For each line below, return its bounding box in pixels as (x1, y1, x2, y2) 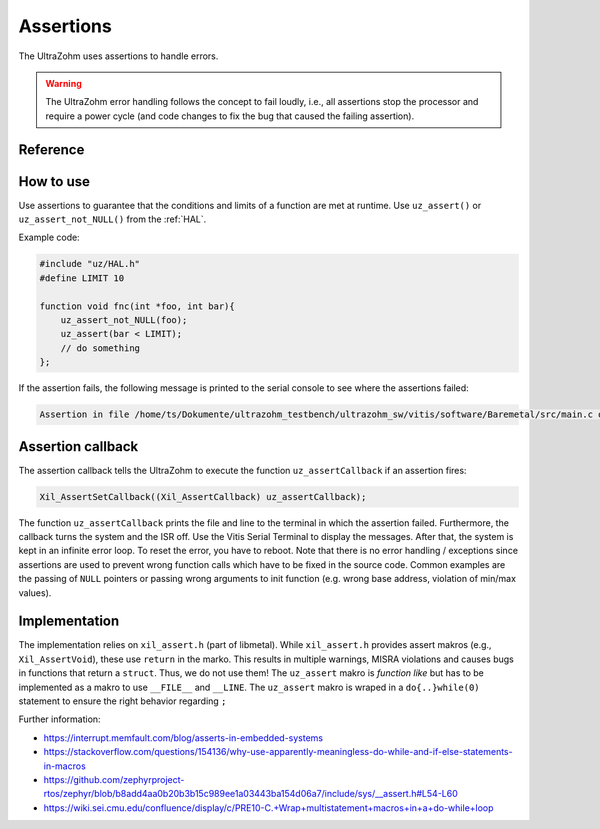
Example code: (18, 231, 80, 244)
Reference (18, 141, 85, 158)
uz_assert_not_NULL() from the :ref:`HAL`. (18, 213, 207, 225)
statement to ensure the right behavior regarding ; (18, 695, 227, 707)
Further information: (18, 713, 101, 725)
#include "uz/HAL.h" (39, 258, 140, 270)
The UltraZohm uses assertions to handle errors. (18, 50, 219, 62)
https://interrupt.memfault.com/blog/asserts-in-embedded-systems (43, 731, 324, 744)
